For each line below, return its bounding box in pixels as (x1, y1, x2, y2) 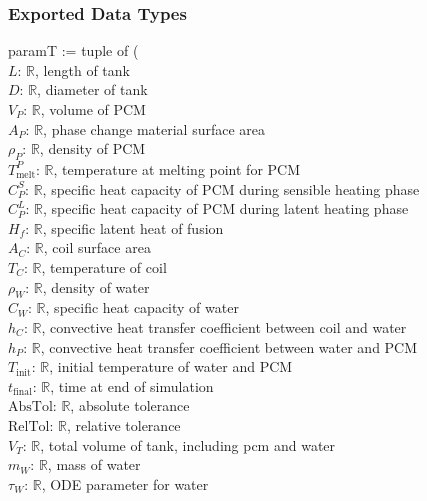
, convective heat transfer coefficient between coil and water (41, 316, 407, 337)
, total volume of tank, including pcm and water (40, 434, 336, 455)
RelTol (8, 419, 50, 434)
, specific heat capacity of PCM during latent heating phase (42, 198, 409, 219)
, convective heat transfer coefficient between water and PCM (40, 336, 418, 357)
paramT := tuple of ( (8, 40, 139, 61)
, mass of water (47, 454, 141, 475)
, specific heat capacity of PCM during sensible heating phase (42, 178, 420, 199)
